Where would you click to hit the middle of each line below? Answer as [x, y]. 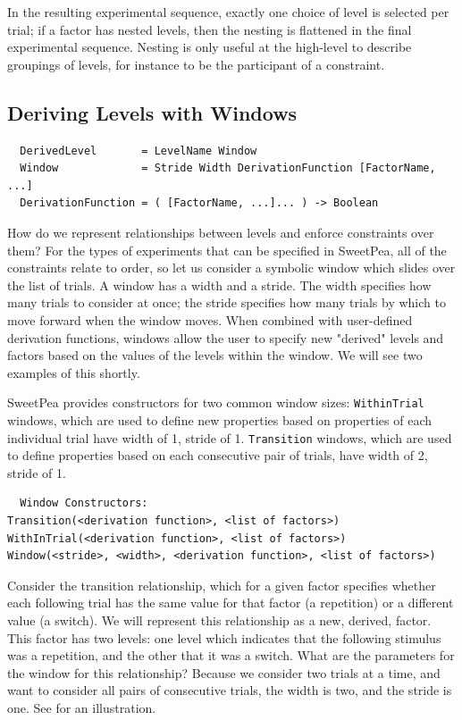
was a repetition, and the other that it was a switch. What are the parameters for [231, 655]
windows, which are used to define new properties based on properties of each [220, 419]
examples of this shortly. [74, 372]
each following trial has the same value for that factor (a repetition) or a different [231, 603]
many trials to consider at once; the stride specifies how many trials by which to [227, 302]
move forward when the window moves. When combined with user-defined [210, 319]
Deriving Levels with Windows [152, 112]
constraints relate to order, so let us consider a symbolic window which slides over [231, 268]
